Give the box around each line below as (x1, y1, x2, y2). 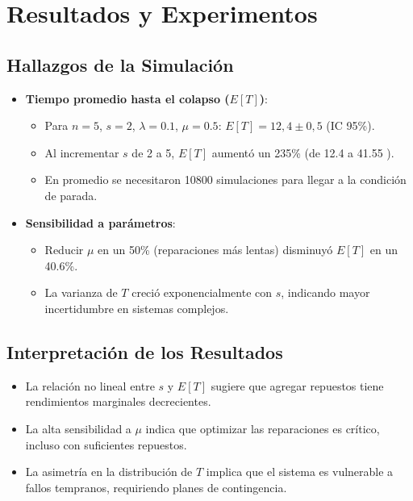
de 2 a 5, (131, 144, 175, 161)
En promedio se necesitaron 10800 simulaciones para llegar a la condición (44, 171, 407, 188)
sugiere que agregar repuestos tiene (211, 377, 384, 394)
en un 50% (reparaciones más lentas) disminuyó (98, 241, 333, 258)
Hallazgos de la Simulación (6, 52, 234, 77)
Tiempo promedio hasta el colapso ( (25, 90, 230, 106)
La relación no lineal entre (25, 377, 155, 394)
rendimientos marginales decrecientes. (25, 393, 211, 410)
